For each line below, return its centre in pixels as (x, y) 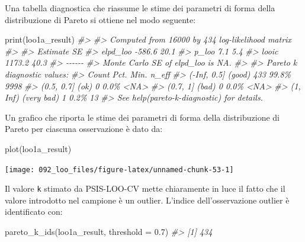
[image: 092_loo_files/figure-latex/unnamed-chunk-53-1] (119, 170)
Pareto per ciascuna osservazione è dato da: (84, 129)
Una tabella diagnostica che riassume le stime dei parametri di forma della (140, 8)
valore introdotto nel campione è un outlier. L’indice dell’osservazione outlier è (147, 200)
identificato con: (34, 212)
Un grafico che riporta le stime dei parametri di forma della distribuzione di (142, 117)
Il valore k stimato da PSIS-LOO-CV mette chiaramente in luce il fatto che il (145, 188)
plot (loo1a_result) (38, 148)
